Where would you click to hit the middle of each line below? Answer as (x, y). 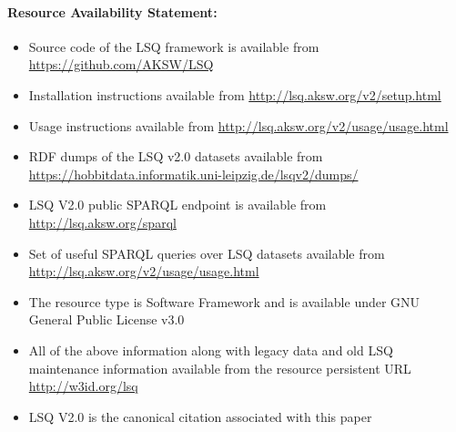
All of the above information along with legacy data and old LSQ (211, 350)
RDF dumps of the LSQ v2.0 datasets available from (176, 156)
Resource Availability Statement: (112, 11)
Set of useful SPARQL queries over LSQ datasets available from (207, 253)
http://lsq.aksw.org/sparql (102, 222)
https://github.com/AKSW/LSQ (121, 64)
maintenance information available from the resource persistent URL (220, 368)
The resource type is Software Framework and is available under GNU (224, 301)
